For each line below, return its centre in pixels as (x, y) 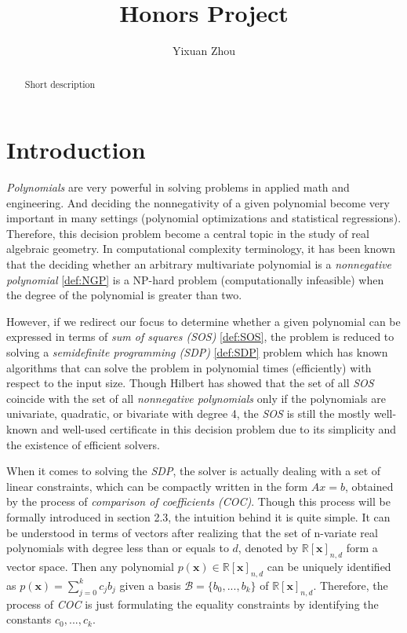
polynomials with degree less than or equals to (118, 548)
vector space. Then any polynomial (91, 566)
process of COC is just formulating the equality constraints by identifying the (193, 604)
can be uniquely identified (329, 566)
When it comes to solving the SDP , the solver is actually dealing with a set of (194, 471)
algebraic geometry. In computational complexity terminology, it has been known (201, 249)
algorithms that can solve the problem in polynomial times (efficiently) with (189, 367)
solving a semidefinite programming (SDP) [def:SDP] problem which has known (197, 352)
